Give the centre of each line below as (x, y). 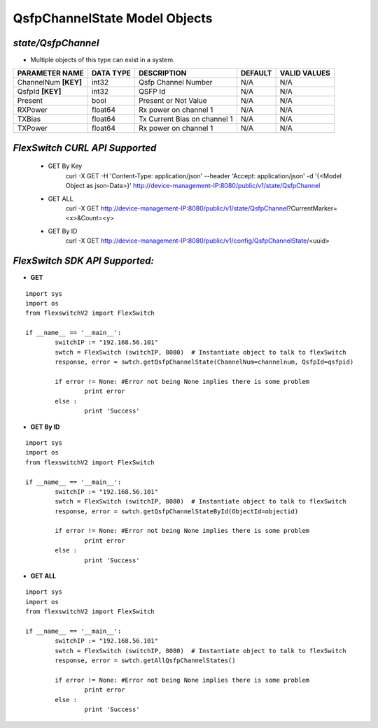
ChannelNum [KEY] (49, 83)
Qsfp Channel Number (176, 83)
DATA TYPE (111, 73)
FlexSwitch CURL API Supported (85, 148)
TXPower (33, 128)
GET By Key (65, 166)
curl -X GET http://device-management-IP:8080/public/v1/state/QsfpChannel (177, 208)
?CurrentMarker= (313, 208)
